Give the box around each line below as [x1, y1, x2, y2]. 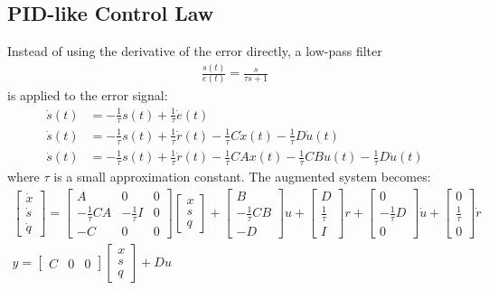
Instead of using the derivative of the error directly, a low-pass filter [7, 42, 382, 61]
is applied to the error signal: [7, 86, 168, 105]
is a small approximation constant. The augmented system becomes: [53, 167, 431, 186]
